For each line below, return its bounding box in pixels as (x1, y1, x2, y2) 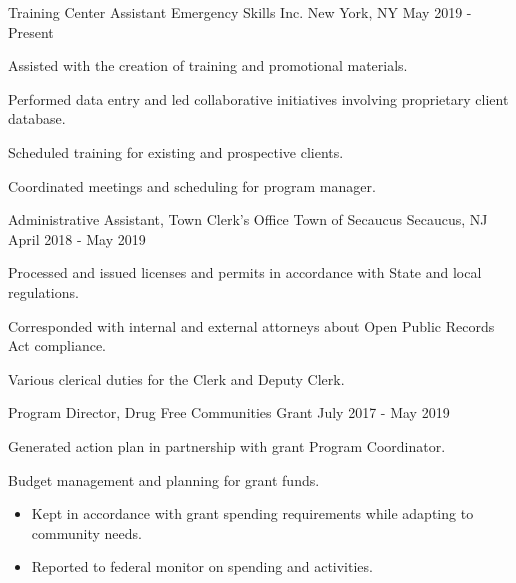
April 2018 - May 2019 (8, 228, 146, 249)
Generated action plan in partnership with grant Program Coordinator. (8, 435, 446, 456)
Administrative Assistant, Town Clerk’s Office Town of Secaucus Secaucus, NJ (8, 209, 488, 230)
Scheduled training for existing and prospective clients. (8, 141, 344, 162)
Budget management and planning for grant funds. (8, 469, 320, 490)
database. (8, 108, 66, 129)
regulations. (8, 281, 79, 302)
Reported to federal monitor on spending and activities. (31, 556, 373, 577)
